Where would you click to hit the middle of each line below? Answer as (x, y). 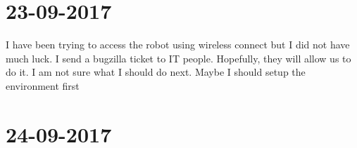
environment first (43, 85)
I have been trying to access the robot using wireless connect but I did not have (178, 45)
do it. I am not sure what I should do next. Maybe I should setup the (156, 72)
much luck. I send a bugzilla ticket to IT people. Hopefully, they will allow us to (178, 58)
